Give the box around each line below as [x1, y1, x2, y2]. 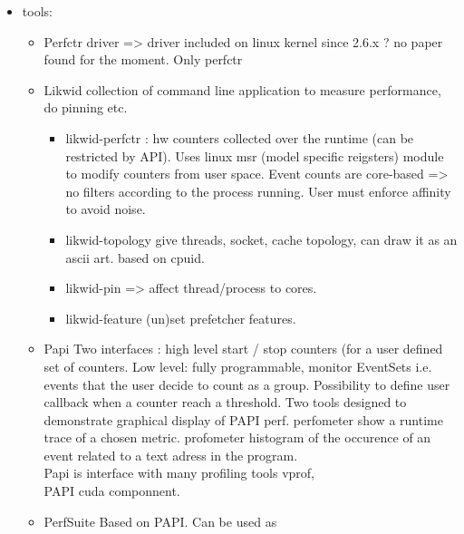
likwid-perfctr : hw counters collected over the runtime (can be [65, 128, 414, 147]
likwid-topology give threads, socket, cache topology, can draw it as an [65, 229, 458, 248]
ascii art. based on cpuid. [65, 248, 205, 267]
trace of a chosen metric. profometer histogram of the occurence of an [43, 428, 431, 447]
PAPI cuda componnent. [43, 481, 180, 500]
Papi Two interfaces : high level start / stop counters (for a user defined [43, 339, 443, 358]
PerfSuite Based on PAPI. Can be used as [43, 511, 277, 530]
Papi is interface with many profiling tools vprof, [43, 463, 314, 482]
